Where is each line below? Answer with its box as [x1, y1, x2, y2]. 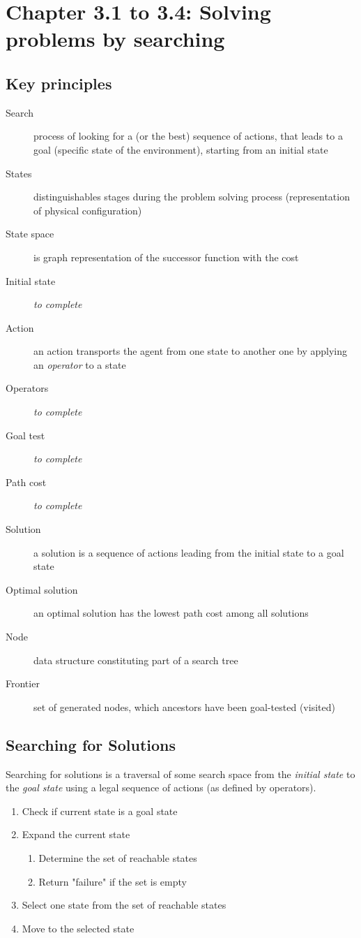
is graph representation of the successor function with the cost [33, 249, 299, 264]
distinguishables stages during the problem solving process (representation [33, 189, 350, 204]
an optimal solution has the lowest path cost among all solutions [33, 606, 309, 620]
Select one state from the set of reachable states [22, 897, 226, 912]
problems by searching [6, 24, 225, 53]
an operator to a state [33, 357, 126, 372]
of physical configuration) [33, 203, 142, 217]
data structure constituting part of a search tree [33, 652, 238, 667]
